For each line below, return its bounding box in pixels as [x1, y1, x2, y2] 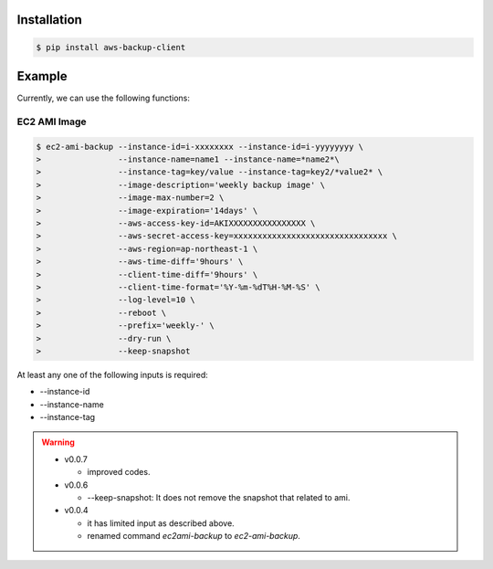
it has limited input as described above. [87, 517, 235, 529]
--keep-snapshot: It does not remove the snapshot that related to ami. [87, 492, 351, 503]
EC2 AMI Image [16, 115, 87, 128]
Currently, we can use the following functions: [16, 92, 191, 104]
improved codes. [87, 467, 151, 478]
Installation [16, 12, 82, 27]
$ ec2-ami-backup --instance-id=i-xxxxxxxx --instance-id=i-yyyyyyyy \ [36, 142, 364, 152]
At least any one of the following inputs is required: [16, 369, 209, 380]
